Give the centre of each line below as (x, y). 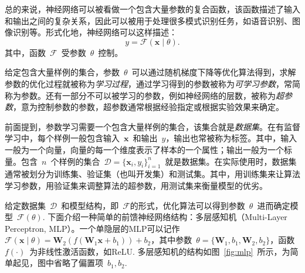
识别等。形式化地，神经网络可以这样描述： (95, 32)
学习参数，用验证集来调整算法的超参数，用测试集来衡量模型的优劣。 (136, 185)
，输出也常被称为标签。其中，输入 (231, 138)
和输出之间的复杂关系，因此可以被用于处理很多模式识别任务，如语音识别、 (148, 20)
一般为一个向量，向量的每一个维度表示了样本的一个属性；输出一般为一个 (144, 149)
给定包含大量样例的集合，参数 (62, 72)
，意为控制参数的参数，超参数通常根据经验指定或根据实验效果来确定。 (148, 107)
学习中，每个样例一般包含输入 (62, 138)
